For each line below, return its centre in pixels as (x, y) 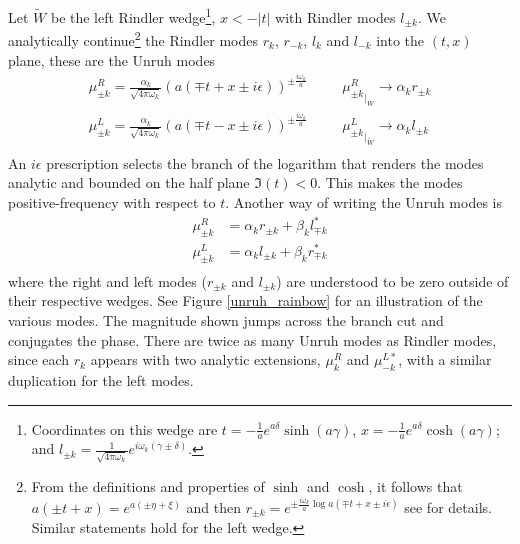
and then (214, 506)
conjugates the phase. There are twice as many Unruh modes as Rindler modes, (252, 339)
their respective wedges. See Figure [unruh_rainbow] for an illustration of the (245, 300)
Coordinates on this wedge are (124, 428)
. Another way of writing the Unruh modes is (364, 201)
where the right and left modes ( (107, 280)
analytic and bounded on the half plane (129, 182)
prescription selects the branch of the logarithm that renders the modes (265, 162)
